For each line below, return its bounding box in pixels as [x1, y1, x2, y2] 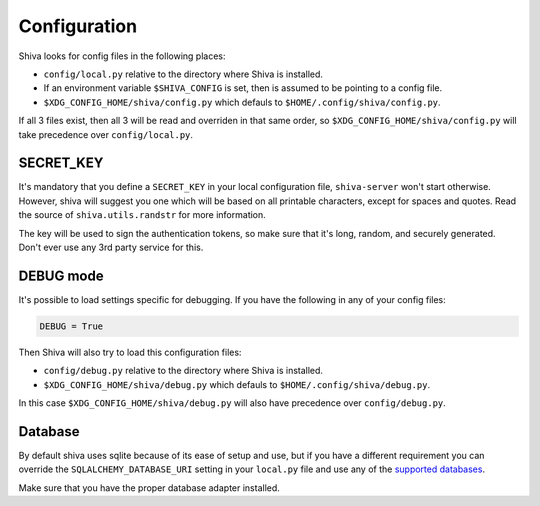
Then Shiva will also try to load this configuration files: [18, 346, 242, 358]
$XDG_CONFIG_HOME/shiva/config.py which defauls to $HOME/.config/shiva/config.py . [43, 96, 441, 108]
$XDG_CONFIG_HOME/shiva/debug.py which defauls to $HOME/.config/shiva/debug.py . [43, 378, 430, 390]
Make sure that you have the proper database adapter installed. [18, 481, 280, 494]
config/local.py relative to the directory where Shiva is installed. [43, 68, 324, 80]
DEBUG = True [39, 320, 104, 332]
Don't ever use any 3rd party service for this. [18, 241, 204, 253]
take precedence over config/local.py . [18, 128, 194, 140]
